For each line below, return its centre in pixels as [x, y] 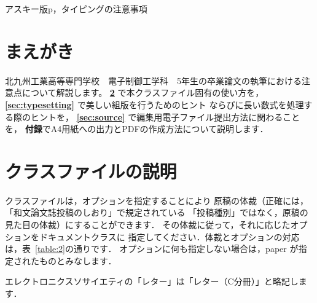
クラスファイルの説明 [91, 171]
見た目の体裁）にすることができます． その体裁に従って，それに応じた [148, 224]
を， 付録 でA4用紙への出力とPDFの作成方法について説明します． [137, 129]
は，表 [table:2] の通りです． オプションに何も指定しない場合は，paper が [152, 249]
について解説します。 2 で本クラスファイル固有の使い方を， [143, 92]
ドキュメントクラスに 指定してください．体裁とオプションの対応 [169, 236]
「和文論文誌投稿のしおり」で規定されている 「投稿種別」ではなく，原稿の [157, 212]
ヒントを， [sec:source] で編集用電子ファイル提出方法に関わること [165, 116]
